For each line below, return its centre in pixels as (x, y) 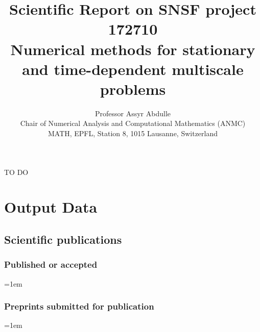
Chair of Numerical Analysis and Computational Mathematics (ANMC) (133, 123)
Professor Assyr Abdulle (133, 113)
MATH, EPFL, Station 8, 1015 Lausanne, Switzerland (133, 133)
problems (133, 88)
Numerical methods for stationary (133, 49)
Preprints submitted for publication (79, 306)
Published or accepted (51, 264)
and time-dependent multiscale (133, 69)
